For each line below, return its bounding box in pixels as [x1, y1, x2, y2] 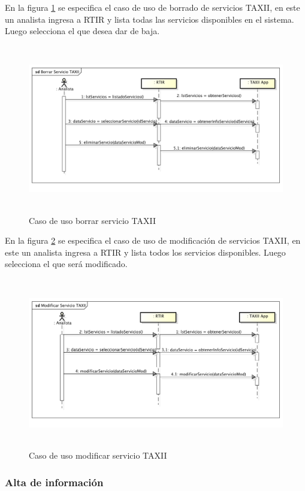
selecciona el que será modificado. [5, 257, 128, 270]
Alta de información [5, 474, 104, 489]
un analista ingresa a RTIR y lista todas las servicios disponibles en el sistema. [5, 13, 294, 25]
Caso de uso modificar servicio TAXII [29, 449, 167, 462]
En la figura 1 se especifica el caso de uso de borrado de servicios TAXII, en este [5, 1, 300, 13]
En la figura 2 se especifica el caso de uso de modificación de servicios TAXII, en [5, 234, 301, 247]
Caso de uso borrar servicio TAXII [29, 214, 156, 226]
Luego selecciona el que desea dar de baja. [5, 25, 160, 37]
